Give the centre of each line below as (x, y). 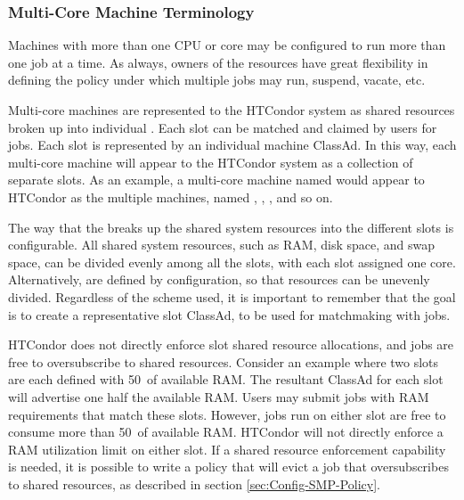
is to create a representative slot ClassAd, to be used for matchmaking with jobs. (229, 314)
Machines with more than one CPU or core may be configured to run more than (227, 45)
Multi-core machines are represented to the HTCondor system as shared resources (232, 110)
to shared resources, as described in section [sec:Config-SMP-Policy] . (194, 484)
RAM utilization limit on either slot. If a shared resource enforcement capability (227, 449)
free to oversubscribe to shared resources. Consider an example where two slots (224, 361)
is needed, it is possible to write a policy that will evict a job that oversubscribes (228, 467)
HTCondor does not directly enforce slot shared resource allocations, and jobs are (231, 344)
